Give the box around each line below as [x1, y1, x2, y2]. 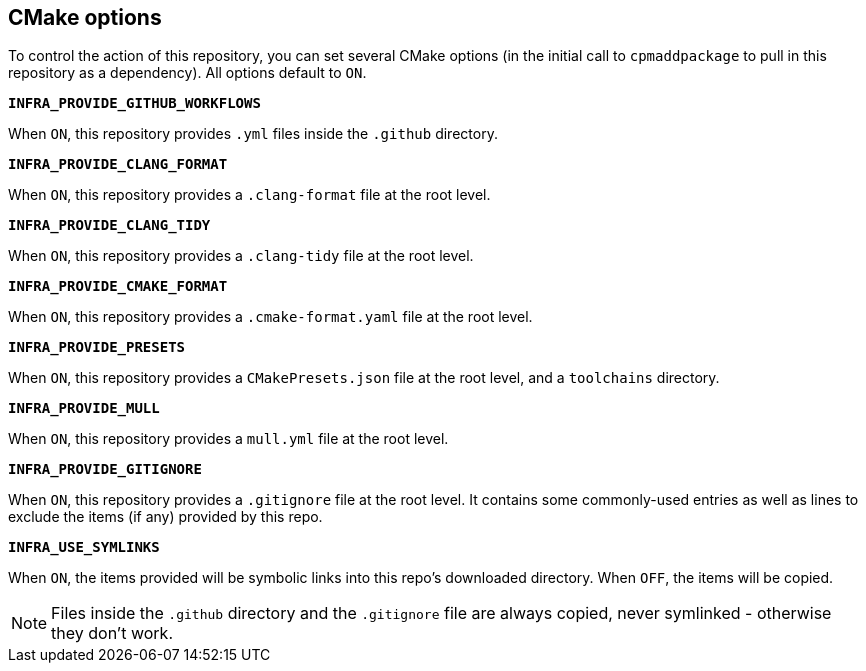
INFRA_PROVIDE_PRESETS [8, 339, 186, 356]
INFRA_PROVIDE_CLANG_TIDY [8, 217, 211, 234]
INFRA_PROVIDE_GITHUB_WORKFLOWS [8, 95, 261, 112]
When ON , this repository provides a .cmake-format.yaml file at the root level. [8, 308, 533, 326]
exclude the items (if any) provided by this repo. [8, 508, 323, 526]
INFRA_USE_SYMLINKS [8, 539, 160, 556]
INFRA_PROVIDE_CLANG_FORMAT [8, 156, 228, 173]
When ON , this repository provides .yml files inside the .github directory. [8, 125, 498, 143]
